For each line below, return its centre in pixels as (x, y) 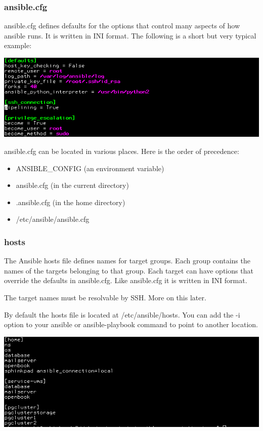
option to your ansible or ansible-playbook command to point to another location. (131, 324)
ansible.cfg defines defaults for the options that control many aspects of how (122, 26)
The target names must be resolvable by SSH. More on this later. (105, 297)
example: (18, 45)
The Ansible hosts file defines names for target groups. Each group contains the (127, 261)
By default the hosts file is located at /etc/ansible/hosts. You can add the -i (122, 314)
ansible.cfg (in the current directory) (72, 185)
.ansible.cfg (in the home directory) (71, 202)
